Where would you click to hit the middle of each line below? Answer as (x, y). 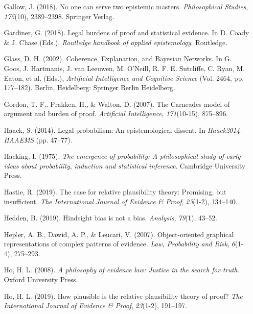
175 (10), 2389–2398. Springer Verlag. (59, 16)
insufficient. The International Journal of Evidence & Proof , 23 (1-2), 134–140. (121, 201)
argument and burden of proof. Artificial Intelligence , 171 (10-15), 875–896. (116, 113)
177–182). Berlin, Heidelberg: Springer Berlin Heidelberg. (90, 87)
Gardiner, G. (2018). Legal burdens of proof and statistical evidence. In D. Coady (126, 33)
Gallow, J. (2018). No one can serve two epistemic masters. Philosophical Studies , (126, 6)
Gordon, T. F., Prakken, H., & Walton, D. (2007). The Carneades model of (117, 104)
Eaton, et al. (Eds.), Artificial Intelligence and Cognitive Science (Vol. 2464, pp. (124, 78)
